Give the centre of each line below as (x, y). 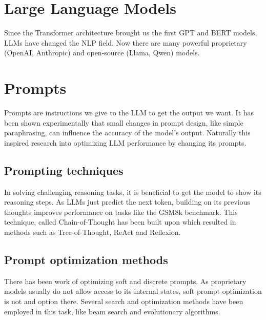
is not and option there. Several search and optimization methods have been (124, 301)
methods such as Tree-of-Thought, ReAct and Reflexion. (93, 232)
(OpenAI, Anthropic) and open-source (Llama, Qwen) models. (102, 53)
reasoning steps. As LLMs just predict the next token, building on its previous (127, 202)
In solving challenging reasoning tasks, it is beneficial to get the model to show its (133, 192)
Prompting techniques (64, 170)
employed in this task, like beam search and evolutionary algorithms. (112, 311)
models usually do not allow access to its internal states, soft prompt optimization (133, 291)
